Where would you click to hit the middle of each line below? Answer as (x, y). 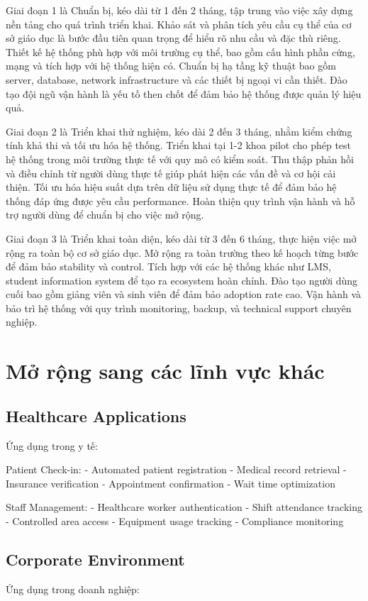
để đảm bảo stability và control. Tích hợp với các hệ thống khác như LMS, (168, 266)
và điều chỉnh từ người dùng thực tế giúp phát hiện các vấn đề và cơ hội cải (171, 173)
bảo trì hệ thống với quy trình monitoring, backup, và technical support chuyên (179, 308)
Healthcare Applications (96, 415)
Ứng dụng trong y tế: (52, 445)
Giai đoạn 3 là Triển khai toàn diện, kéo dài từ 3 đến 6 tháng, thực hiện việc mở (181, 238)
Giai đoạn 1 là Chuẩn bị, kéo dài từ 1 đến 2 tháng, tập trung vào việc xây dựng (179, 10)
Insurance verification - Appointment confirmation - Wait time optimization (171, 483)
